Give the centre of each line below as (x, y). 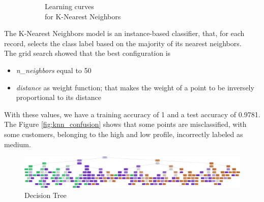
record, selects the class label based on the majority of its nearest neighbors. (123, 43)
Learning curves (69, 6)
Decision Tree (46, 195)
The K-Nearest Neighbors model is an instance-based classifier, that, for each (124, 33)
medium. (18, 144)
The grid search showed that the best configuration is (87, 53)
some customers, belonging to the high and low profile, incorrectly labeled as (124, 134)
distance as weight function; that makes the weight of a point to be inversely (135, 87)
